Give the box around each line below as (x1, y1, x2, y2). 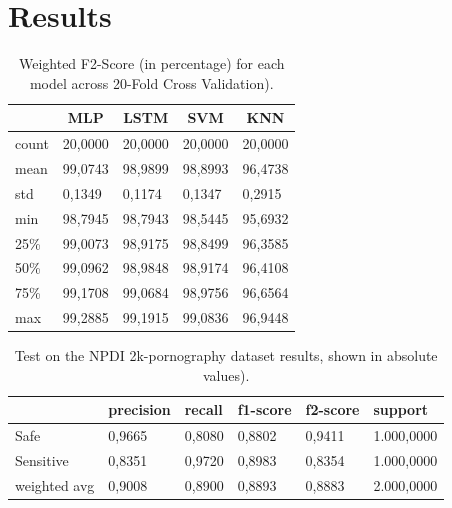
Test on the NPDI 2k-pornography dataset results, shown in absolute (14, 345, 438, 366)
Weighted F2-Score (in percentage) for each (18, 53, 285, 74)
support (373, 399, 429, 420)
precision (108, 399, 171, 420)
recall (184, 399, 223, 420)
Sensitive (15, 450, 69, 471)
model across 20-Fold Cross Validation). (29, 72, 274, 93)
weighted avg (15, 474, 95, 495)
